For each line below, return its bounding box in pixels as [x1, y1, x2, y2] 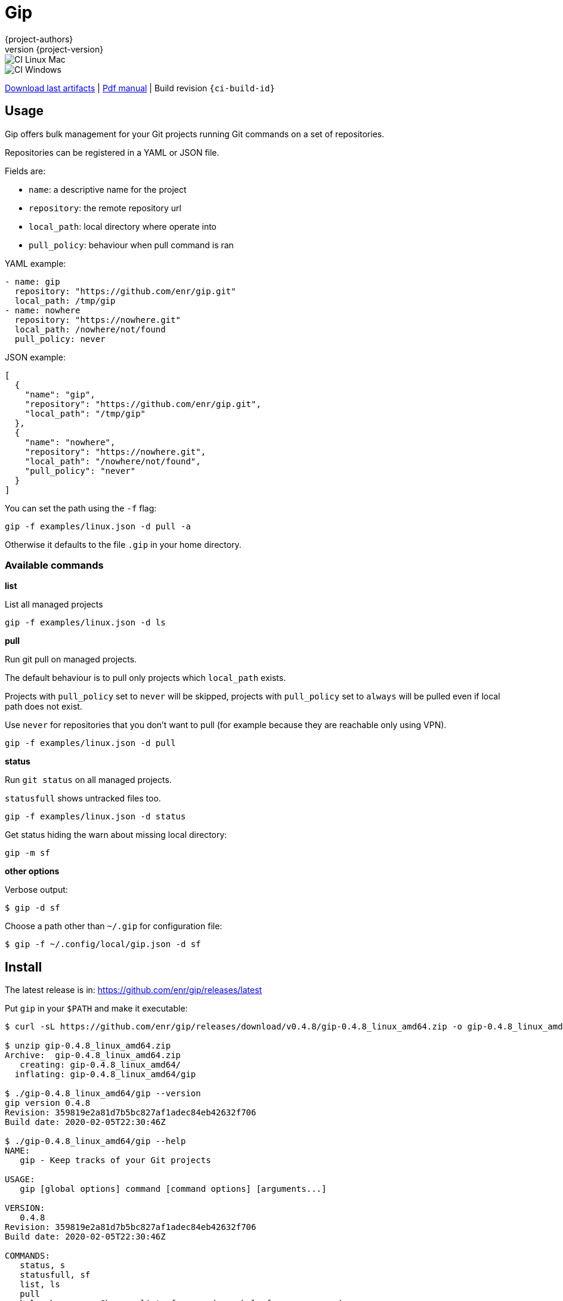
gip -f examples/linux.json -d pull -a [5, 521, 191, 531]
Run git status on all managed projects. [5, 775, 172, 785]
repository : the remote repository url [29, 202, 181, 213]
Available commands [5, 559, 104, 571]
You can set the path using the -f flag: [5, 502, 157, 513]
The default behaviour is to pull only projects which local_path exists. [5, 673, 286, 683]
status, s [20, 1260, 66, 1271]
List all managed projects [5, 599, 103, 610]
